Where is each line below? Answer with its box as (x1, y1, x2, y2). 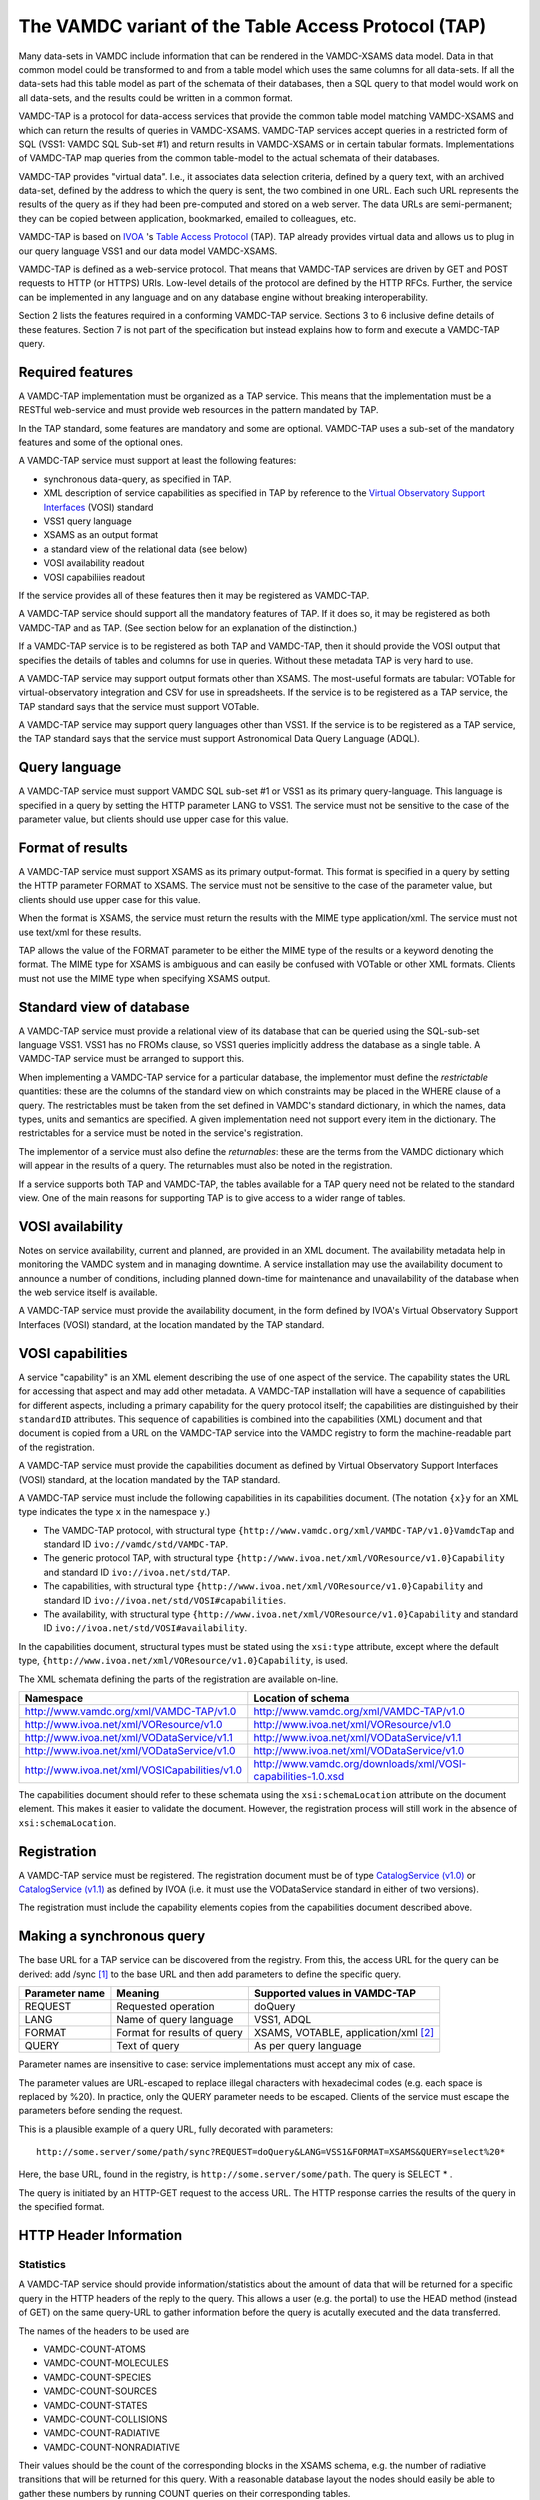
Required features (18, 363, 134, 380)
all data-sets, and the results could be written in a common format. (18, 91, 294, 104)
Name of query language (116, 2013, 234, 2027)
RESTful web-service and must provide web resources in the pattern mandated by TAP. (18, 404, 379, 416)
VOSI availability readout (43, 557, 145, 569)
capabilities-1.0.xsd (253, 1769, 345, 1783)
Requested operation (116, 2000, 215, 2014)
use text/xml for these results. (18, 926, 142, 938)
